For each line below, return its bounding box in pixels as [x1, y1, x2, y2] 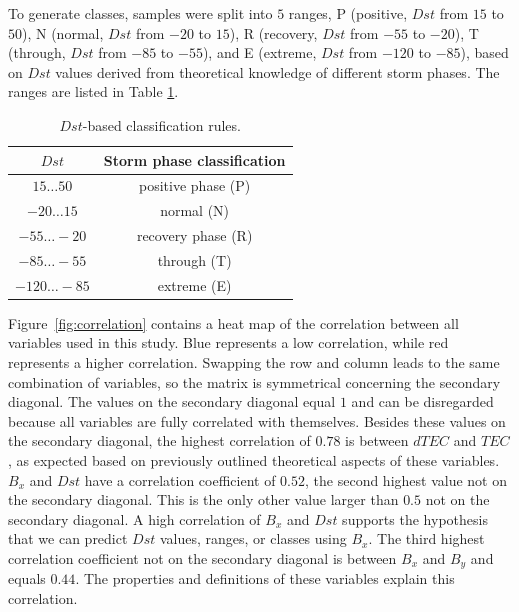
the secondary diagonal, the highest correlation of [8, 430, 311, 451]
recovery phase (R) [136, 225, 253, 246]
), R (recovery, [229, 22, 318, 43]
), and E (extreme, [202, 42, 317, 63]
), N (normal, [22, 22, 104, 43]
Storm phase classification [103, 149, 286, 170]
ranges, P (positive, [288, 3, 408, 23]
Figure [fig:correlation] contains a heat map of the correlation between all [8, 312, 459, 333]
